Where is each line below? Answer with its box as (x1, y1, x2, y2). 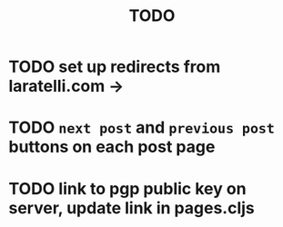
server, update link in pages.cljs (8, 197, 256, 218)
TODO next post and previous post (8, 117, 275, 138)
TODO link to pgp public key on (8, 178, 247, 199)
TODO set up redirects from (8, 56, 221, 77)
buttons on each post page (8, 137, 216, 157)
